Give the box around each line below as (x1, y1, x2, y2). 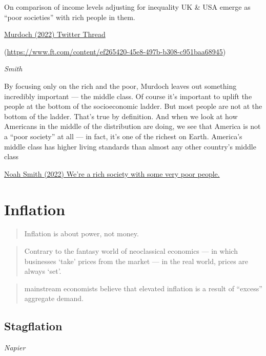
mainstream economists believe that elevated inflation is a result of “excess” (24, 283, 262, 293)
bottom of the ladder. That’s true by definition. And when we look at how (4, 110, 238, 121)
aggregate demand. (24, 293, 84, 304)
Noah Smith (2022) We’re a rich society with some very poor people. (4, 168, 220, 179)
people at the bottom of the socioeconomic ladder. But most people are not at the (4, 101, 262, 111)
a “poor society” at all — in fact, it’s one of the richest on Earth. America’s (4, 130, 242, 141)
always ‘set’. (24, 266, 62, 276)
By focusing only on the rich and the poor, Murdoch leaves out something (4, 80, 237, 91)
